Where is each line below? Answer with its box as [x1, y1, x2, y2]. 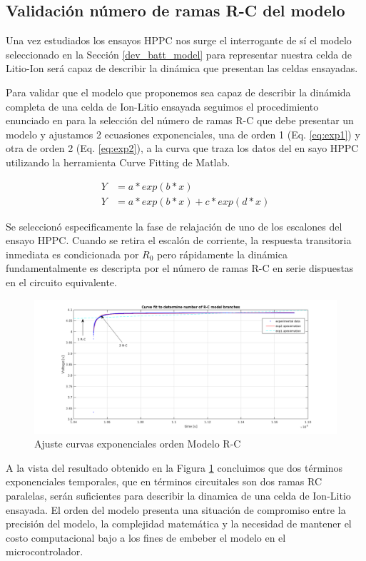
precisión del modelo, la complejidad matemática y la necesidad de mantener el [6, 516, 352, 531]
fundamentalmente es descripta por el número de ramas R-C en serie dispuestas [6, 261, 354, 276]
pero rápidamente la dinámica [157, 246, 288, 261]
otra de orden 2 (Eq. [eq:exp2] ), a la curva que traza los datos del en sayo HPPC [6, 141, 359, 156]
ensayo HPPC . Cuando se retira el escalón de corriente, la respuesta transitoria [6, 233, 352, 248]
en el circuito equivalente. [6, 274, 117, 289]
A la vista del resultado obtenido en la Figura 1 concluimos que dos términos [6, 460, 343, 475]
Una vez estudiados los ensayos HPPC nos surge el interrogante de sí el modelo [6, 33, 352, 48]
